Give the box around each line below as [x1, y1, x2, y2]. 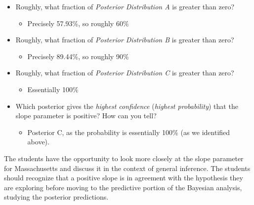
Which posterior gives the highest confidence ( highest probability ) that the [15, 101, 238, 111]
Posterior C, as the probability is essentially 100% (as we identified [27, 127, 230, 137]
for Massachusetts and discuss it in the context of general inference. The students [4, 163, 251, 173]
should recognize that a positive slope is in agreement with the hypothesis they [4, 172, 243, 183]
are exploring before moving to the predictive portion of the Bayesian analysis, [4, 182, 242, 192]
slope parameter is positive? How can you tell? [15, 110, 157, 121]
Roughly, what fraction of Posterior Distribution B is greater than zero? [15, 34, 234, 45]
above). [27, 137, 49, 147]
